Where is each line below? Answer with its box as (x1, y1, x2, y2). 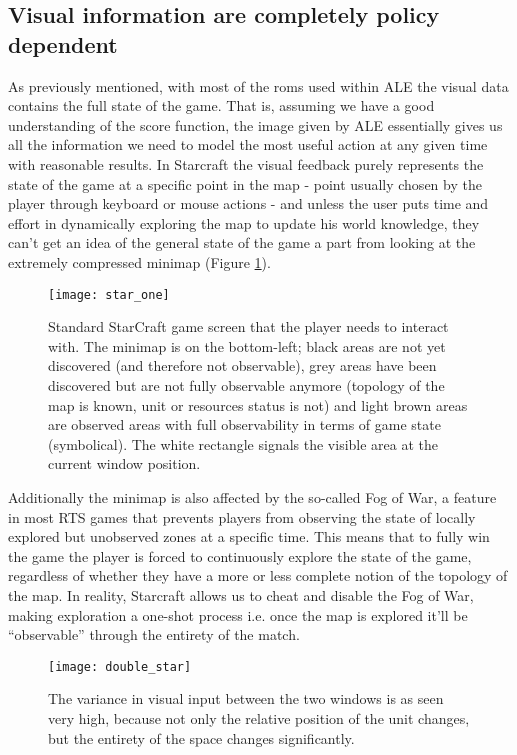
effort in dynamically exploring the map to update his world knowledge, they (8, 212, 480, 233)
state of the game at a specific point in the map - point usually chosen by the (8, 173, 482, 194)
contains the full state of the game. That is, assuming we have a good (8, 95, 435, 116)
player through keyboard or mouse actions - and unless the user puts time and (8, 193, 489, 214)
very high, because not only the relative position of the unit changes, (48, 707, 470, 728)
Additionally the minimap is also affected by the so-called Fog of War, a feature (8, 486, 497, 507)
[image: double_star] (48, 659, 192, 674)
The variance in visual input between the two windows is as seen (48, 688, 444, 709)
